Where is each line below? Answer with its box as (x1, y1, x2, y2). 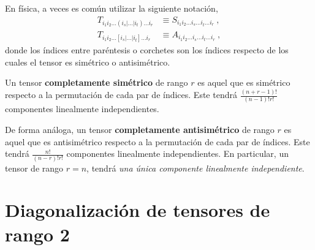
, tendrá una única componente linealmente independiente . (86, 161, 305, 174)
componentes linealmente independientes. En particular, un (66, 147, 289, 160)
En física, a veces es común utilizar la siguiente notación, (5, 2, 218, 14)
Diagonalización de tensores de (5, 197, 270, 222)
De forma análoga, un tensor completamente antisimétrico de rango (5, 123, 275, 136)
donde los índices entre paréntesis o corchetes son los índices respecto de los (5, 44, 289, 56)
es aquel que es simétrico (197, 76, 290, 89)
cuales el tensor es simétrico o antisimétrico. (5, 55, 170, 68)
